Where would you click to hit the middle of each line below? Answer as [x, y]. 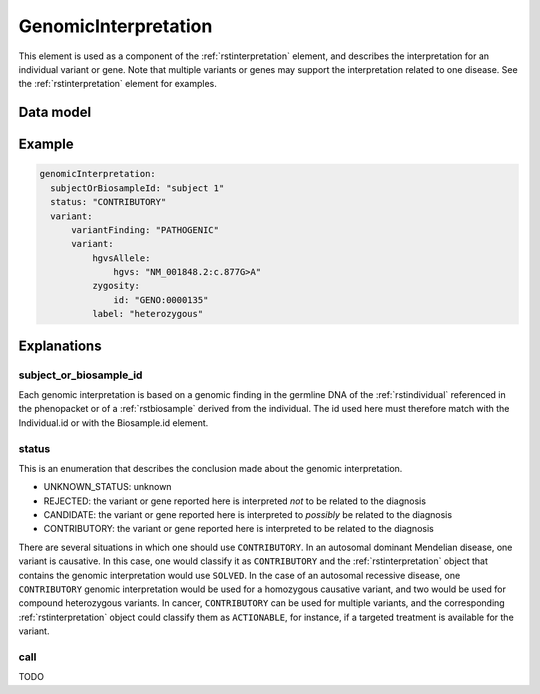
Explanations [60, 345]
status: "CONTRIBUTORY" [108, 202]
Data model [55, 112]
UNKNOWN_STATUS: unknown [107, 487]
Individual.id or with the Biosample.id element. [113, 422]
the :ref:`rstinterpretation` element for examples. [117, 84]
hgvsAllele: [121, 258]
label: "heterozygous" [147, 314]
